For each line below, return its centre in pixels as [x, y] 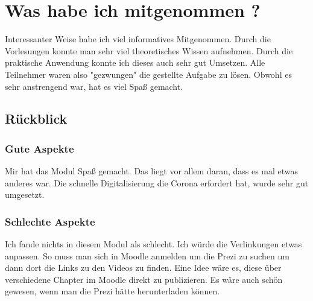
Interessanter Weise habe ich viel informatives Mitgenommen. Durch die [138, 39]
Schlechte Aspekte [50, 221]
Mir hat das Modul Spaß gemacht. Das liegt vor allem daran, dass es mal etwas [152, 171]
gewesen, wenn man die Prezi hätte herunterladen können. [112, 291]
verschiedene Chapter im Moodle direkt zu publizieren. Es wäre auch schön [144, 279]
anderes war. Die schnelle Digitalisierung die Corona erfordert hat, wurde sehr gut [157, 182]
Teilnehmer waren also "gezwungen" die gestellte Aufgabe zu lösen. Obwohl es [148, 74]
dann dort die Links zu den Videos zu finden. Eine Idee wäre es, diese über [143, 268]
